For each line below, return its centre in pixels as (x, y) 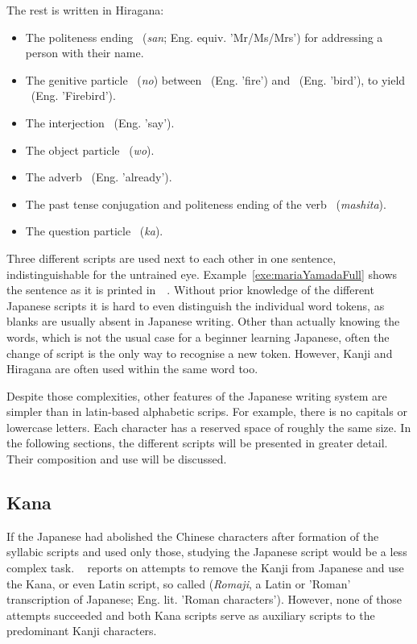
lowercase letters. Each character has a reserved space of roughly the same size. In (209, 427)
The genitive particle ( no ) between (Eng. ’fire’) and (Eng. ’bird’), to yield (215, 79)
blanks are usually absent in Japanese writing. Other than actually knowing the (203, 321)
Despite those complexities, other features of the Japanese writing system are (197, 395)
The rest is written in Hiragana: (85, 10)
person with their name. (85, 53)
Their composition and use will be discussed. (117, 459)
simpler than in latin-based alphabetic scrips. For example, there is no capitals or (207, 411)
